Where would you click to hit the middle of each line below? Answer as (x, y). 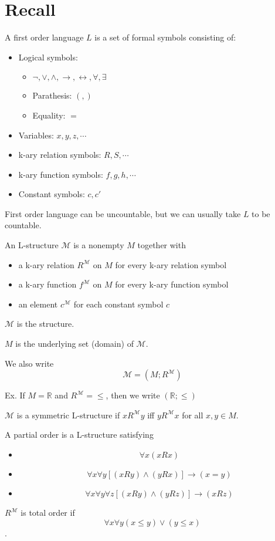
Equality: (49, 115)
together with (162, 245)
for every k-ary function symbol (172, 284)
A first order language (44, 37)
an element (38, 304)
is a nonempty (99, 245)
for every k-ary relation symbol (171, 264)
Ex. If (15, 395)
